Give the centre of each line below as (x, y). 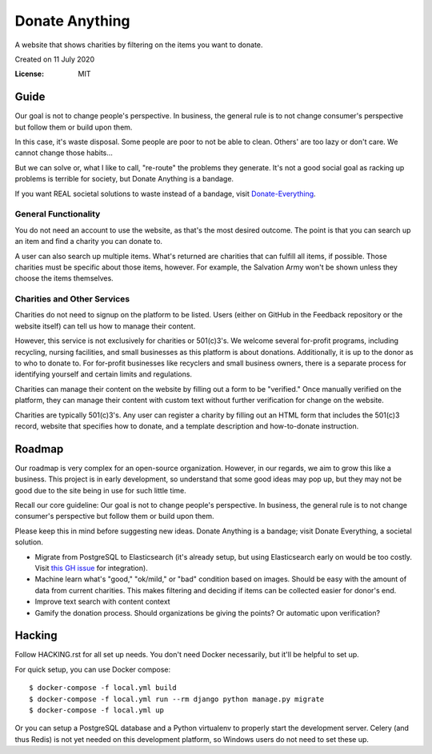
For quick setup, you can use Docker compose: (93, 669)
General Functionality (58, 214)
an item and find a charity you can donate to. (89, 241)
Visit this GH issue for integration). (91, 568)
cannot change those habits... (64, 153)
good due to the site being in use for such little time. (101, 490)
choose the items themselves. (64, 278)
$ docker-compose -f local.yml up (96, 710)
